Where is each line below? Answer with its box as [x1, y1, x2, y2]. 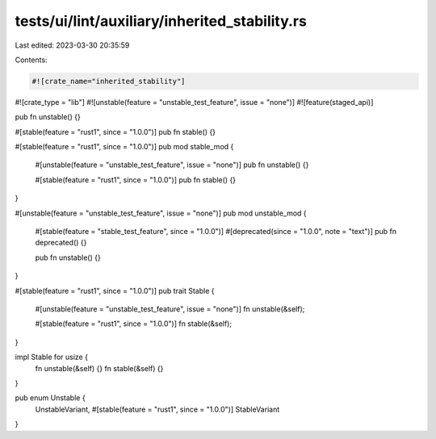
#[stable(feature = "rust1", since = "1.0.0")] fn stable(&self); [35, 319, 233, 328]
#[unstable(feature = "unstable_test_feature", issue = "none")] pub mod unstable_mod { [15, 208, 307, 218]
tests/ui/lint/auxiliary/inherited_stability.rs [15, 12, 307, 30]
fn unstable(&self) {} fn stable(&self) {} [35, 363, 164, 373]
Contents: [15, 55, 48, 65]
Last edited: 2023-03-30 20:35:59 [15, 40, 130, 50]
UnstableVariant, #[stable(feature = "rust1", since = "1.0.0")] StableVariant [35, 404, 280, 414]
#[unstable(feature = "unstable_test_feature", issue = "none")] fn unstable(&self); [35, 303, 305, 314]
